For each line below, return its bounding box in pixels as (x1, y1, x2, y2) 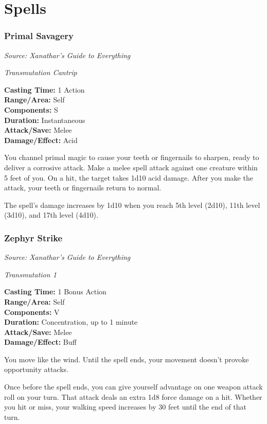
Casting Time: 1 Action (4, 84, 85, 95)
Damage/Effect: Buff (4, 337, 77, 347)
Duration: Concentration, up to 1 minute (4, 316, 138, 327)
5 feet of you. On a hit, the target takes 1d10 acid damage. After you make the (4, 172, 253, 183)
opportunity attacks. (4, 364, 68, 375)
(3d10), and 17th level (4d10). (4, 209, 98, 220)
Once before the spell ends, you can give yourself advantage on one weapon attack (4, 381, 263, 392)
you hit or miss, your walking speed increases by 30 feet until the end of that (4, 401, 247, 412)
